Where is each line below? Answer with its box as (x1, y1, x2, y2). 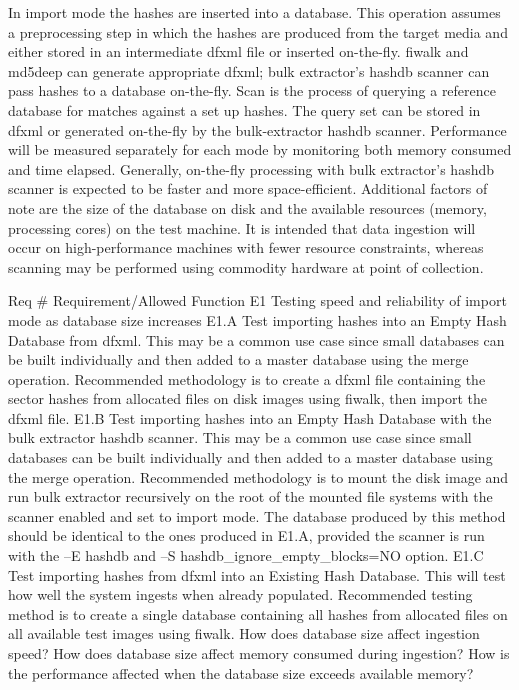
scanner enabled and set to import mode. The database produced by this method (8, 505, 506, 526)
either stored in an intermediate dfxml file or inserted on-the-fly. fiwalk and (8, 41, 469, 62)
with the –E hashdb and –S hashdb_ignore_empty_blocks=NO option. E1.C (8, 545, 484, 566)
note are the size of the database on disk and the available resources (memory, (8, 197, 487, 218)
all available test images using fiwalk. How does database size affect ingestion (8, 623, 480, 644)
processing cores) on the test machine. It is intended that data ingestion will (8, 217, 476, 238)
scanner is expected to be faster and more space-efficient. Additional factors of (8, 178, 488, 199)
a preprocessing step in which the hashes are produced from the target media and (8, 21, 508, 42)
